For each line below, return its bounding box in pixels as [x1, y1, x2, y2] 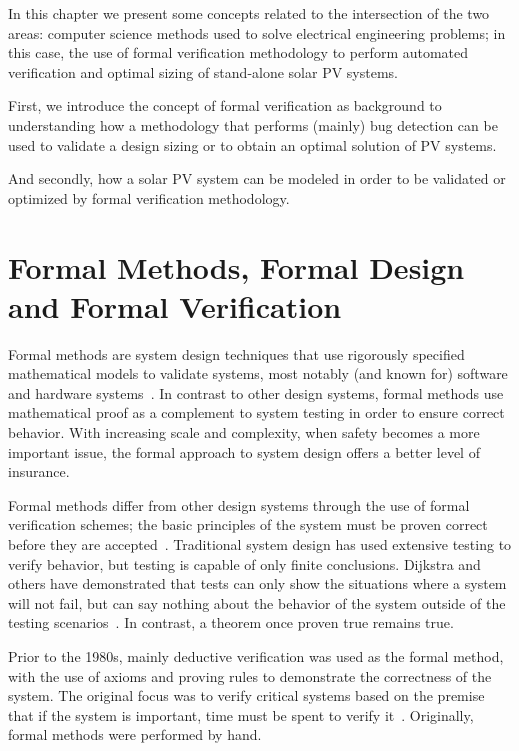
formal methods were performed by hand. [8, 724, 262, 745]
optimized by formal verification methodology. [8, 187, 290, 208]
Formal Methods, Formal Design [8, 246, 465, 287]
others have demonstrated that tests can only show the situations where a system [8, 573, 507, 594]
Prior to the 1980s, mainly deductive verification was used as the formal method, [8, 645, 504, 666]
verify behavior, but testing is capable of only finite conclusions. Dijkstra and [8, 553, 481, 574]
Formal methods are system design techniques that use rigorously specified [8, 343, 465, 364]
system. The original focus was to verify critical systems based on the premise [8, 685, 485, 706]
